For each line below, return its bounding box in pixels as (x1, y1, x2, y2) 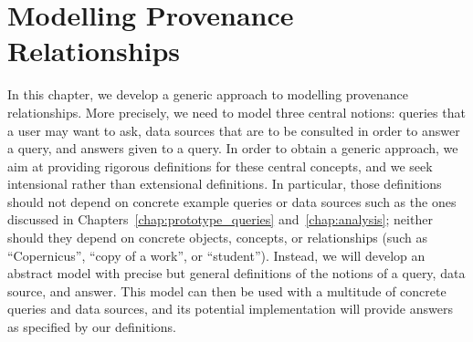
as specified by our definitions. (7, 317, 177, 337)
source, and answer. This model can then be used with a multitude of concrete (7, 281, 447, 300)
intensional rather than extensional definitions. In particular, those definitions (7, 174, 442, 193)
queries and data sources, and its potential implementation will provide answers (7, 299, 453, 318)
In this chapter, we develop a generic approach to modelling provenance (7, 85, 408, 104)
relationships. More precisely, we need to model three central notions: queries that (7, 102, 466, 121)
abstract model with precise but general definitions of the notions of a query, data (7, 264, 466, 283)
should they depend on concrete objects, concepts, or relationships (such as (7, 228, 427, 247)
